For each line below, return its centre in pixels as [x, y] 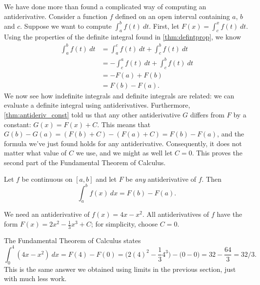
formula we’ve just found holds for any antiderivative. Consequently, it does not [123, 143]
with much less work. [35, 278]
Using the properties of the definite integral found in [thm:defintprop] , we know [123, 37]
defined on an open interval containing [173, 16]
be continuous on [47, 179]
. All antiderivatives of [176, 214]
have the [230, 214]
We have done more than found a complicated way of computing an [105, 6]
